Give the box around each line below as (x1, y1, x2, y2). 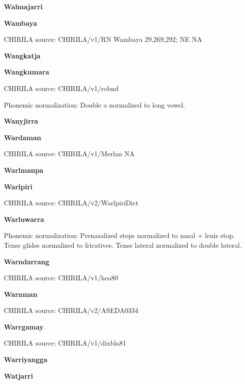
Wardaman (4, 132, 41, 142)
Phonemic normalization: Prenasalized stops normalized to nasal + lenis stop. (4, 230, 235, 240)
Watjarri (4, 370, 33, 381)
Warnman (4, 289, 37, 299)
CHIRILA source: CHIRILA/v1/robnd (4, 83, 119, 93)
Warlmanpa (4, 165, 44, 175)
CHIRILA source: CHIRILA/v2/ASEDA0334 (4, 305, 138, 315)
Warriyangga (4, 354, 48, 365)
